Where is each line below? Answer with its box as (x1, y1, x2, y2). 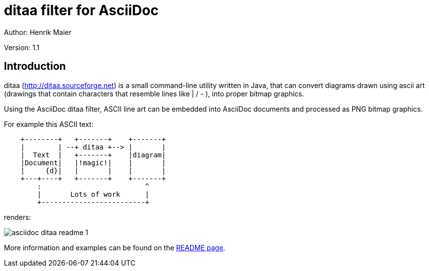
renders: (4, 212, 31, 221)
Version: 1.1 (4, 43, 40, 52)
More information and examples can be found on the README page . (4, 243, 226, 252)
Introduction (4, 60, 66, 73)
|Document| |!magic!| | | (20, 158, 166, 167)
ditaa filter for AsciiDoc (4, 2, 159, 19)
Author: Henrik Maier (4, 28, 72, 36)
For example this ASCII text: (4, 120, 94, 128)
